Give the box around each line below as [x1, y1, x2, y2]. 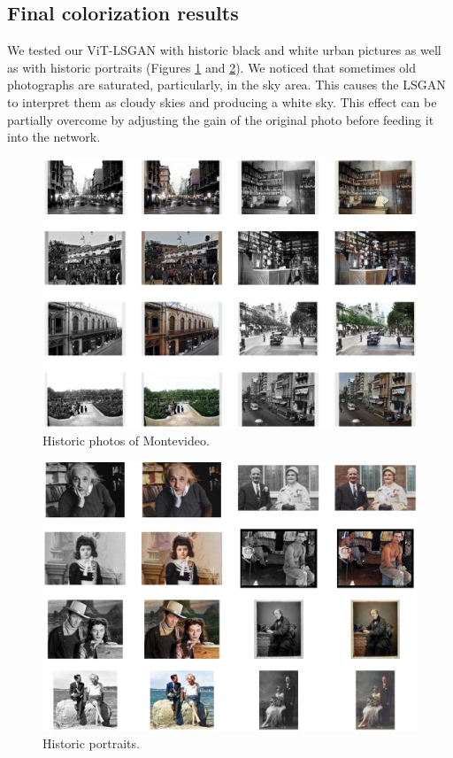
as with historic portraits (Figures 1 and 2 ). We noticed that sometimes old [7, 58, 417, 76]
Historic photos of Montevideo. [42, 431, 210, 450]
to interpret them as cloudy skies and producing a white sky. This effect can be [7, 92, 437, 111]
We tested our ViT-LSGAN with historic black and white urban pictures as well [7, 41, 441, 59]
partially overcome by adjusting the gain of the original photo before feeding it [7, 110, 434, 128]
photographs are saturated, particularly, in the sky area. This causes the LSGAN [7, 75, 446, 94]
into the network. [7, 128, 101, 146]
